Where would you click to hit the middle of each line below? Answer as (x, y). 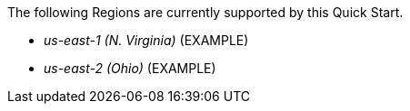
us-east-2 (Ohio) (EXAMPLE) (130, 68)
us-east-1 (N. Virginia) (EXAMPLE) (146, 40)
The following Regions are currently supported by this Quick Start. (205, 12)
